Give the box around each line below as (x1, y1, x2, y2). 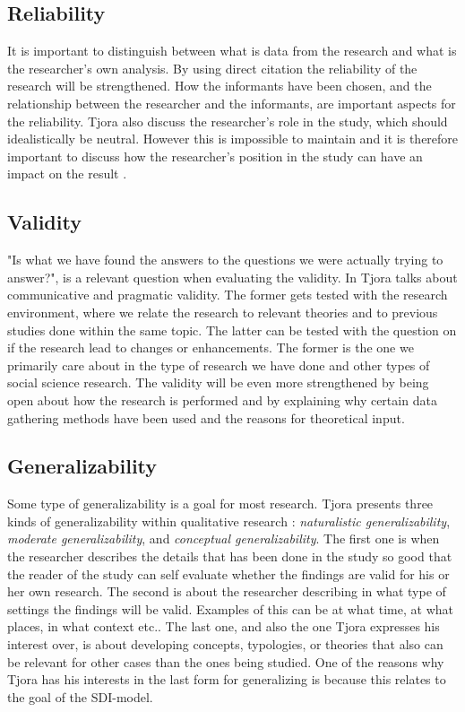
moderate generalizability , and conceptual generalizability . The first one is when (7, 529, 440, 548)
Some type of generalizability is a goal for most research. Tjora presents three (7, 494, 434, 513)
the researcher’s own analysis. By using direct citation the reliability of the (7, 58, 418, 77)
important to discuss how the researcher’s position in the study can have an (7, 146, 423, 165)
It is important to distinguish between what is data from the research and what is (7, 41, 457, 60)
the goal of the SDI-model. (7, 687, 153, 706)
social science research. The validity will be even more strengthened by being (7, 373, 429, 392)
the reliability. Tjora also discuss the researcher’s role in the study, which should (7, 111, 448, 130)
